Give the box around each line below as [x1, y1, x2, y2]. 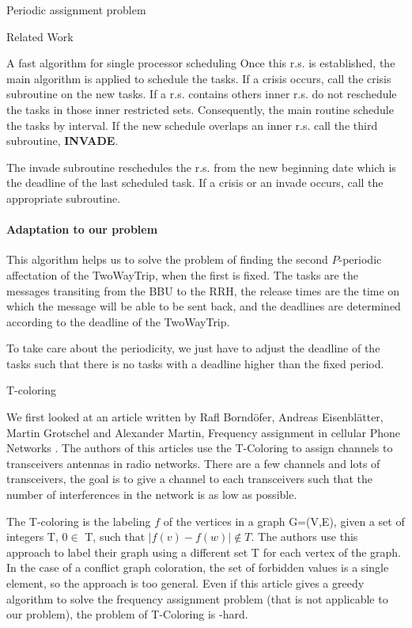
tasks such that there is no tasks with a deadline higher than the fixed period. [6, 355, 384, 371]
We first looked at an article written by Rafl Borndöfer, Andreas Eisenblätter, [6, 409, 384, 425]
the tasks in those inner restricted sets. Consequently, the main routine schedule [6, 101, 394, 117]
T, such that [85, 528, 146, 545]
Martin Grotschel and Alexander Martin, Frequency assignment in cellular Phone [6, 424, 401, 440]
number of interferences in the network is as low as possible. [6, 486, 297, 503]
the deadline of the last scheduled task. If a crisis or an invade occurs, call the [6, 174, 384, 191]
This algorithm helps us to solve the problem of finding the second [6, 251, 328, 268]
